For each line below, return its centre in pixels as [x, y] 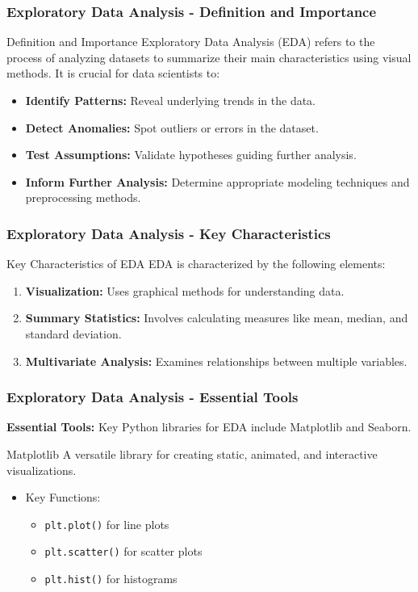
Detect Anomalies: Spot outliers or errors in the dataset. [172, 127]
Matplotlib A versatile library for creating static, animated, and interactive [192, 453]
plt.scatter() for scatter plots [123, 551]
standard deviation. [73, 333]
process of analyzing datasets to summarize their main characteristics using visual [209, 57]
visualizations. [42, 470]
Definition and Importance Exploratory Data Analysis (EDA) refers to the [191, 42]
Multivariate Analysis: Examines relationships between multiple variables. [216, 361]
